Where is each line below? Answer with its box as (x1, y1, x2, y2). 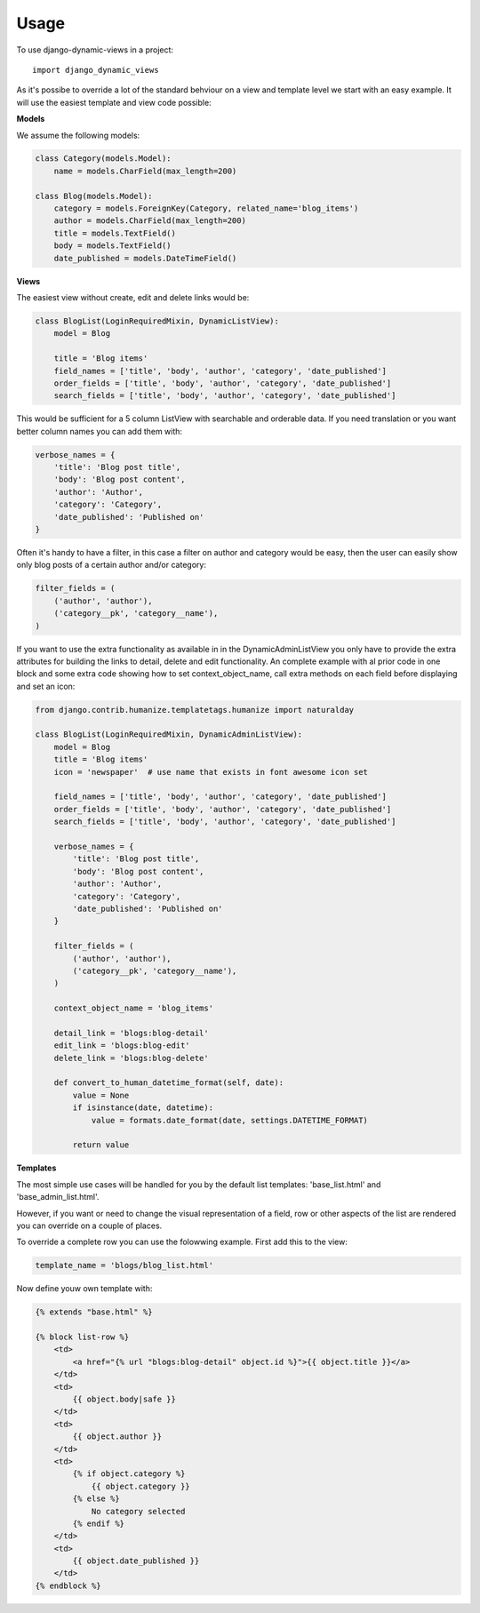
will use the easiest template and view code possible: (16, 97, 212, 108)
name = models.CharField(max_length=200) (53, 165, 237, 176)
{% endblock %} (35, 1580, 101, 1591)
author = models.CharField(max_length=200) (53, 216, 246, 226)
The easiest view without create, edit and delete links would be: (16, 291, 250, 302)
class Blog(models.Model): (35, 191, 153, 201)
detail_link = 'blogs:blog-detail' (53, 1027, 209, 1038)
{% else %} (72, 1494, 120, 1504)
